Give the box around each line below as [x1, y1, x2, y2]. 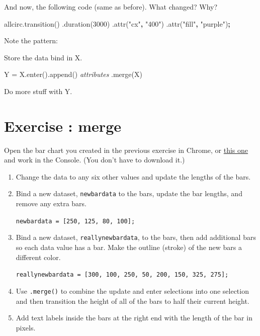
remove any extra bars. [16, 198, 86, 209]
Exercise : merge [4, 115, 121, 136]
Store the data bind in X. [4, 52, 82, 62]
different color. [16, 251, 61, 262]
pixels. [16, 322, 36, 332]
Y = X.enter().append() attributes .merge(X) [4, 69, 142, 79]
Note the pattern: [4, 35, 58, 46]
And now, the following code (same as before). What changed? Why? [4, 2, 218, 12]
